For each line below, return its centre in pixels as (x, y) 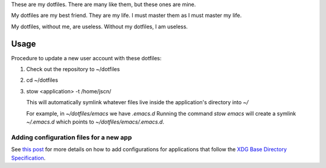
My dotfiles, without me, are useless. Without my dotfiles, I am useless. (100, 26)
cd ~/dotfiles (42, 80)
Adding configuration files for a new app (72, 137)
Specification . (28, 158)
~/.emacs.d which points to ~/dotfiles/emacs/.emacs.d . (95, 122)
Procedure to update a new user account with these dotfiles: (86, 58)
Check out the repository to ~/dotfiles (73, 69)
